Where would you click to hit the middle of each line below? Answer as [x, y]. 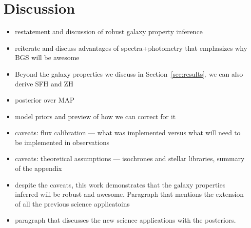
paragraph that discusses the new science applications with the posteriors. [125, 220]
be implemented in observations [62, 142]
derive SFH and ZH [44, 83]
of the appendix [38, 168]
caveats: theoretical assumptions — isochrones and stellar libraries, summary [130, 158]
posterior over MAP [45, 100]
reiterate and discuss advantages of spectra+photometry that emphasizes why [131, 48]
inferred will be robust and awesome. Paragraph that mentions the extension [129, 194]
